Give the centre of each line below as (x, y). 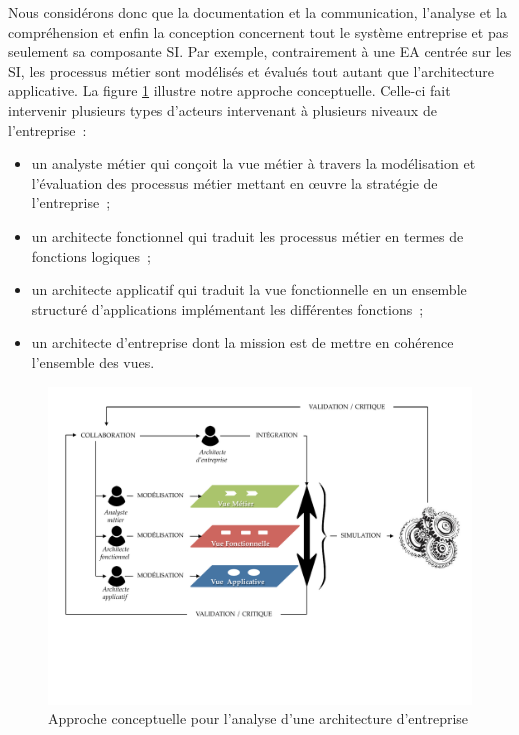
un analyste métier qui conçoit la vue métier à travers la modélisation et (253, 163)
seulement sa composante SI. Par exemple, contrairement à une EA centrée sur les (260, 51)
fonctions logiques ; (91, 255)
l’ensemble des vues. (93, 361)
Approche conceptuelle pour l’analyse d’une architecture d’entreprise (258, 718)
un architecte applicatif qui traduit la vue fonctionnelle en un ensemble (249, 289)
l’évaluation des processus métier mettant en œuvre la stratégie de (234, 182)
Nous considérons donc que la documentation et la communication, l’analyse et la (257, 12)
